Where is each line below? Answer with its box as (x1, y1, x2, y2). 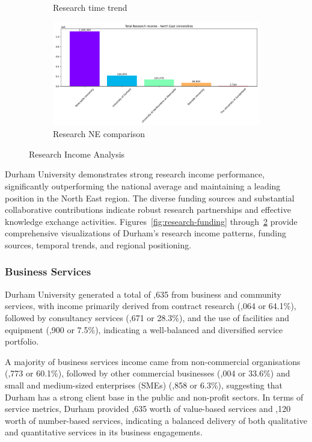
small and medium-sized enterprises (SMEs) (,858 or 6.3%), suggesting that (5, 378, 283, 391)
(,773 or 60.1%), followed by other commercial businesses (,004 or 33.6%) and (5, 367, 290, 379)
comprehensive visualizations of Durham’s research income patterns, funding (5, 227, 286, 239)
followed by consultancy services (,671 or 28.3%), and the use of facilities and (5, 311, 289, 324)
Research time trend (53, 1, 127, 13)
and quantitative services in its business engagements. (5, 426, 203, 438)
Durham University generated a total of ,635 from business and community (5, 287, 281, 300)
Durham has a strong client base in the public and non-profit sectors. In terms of (5, 390, 304, 403)
